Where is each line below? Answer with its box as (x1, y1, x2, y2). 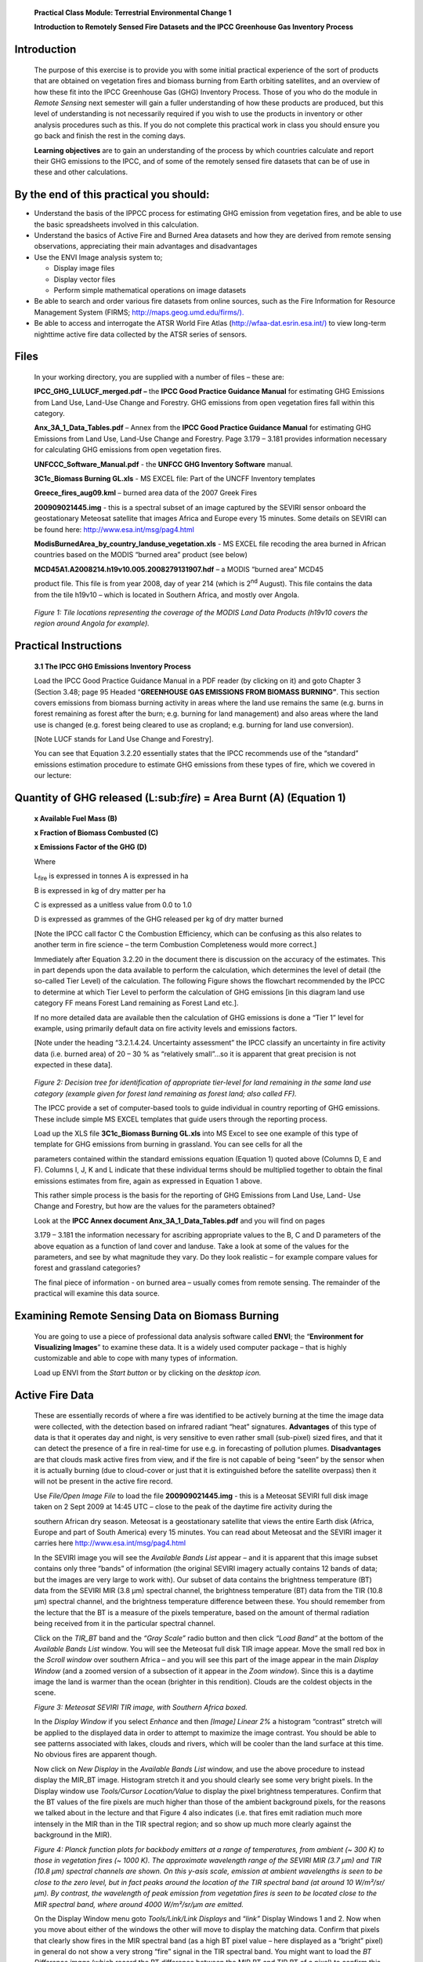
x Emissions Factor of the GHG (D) (34, 842, 147, 852)
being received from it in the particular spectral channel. (34, 1619, 215, 1628)
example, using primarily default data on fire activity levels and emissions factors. (34, 1023, 298, 1033)
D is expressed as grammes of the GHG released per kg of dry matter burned (34, 914, 284, 924)
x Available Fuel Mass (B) (34, 813, 117, 823)
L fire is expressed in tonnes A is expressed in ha (34, 871, 189, 883)
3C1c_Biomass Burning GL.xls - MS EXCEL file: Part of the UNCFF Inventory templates (34, 474, 316, 483)
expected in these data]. (34, 1060, 113, 1070)
